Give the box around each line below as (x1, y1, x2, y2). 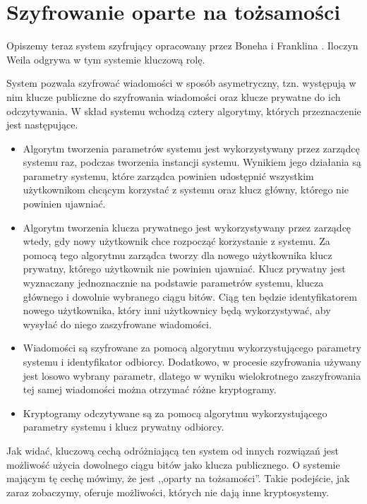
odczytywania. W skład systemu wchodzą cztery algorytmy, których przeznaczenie (6, 103, 361, 118)
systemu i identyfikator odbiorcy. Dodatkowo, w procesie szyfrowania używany (23, 354, 361, 368)
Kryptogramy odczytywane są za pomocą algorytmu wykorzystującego (23, 405, 327, 420)
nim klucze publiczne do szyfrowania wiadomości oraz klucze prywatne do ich (6, 89, 341, 104)
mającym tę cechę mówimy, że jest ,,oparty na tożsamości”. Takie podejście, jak (6, 471, 350, 486)
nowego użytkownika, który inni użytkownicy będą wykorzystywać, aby (23, 303, 331, 318)
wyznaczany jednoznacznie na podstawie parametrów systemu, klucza (23, 275, 324, 290)
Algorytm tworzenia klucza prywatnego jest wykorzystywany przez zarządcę (23, 220, 351, 234)
